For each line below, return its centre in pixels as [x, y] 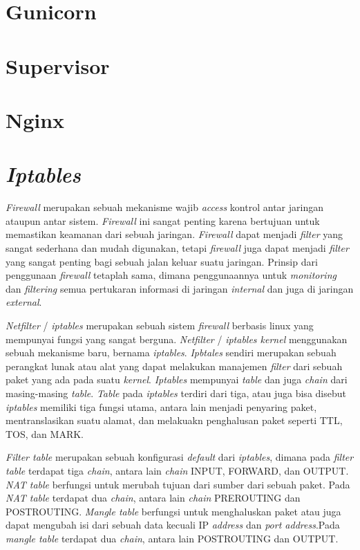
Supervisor [58, 65]
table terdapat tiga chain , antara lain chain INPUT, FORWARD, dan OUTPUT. [177, 470]
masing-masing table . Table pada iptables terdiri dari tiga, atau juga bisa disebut [176, 393]
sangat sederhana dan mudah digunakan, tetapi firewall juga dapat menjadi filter [177, 248]
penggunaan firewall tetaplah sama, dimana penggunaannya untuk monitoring [171, 275]
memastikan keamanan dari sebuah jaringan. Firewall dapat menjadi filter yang [174, 234]
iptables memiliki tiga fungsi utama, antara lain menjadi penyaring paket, [161, 406]
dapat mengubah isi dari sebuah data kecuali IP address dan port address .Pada [173, 525]
